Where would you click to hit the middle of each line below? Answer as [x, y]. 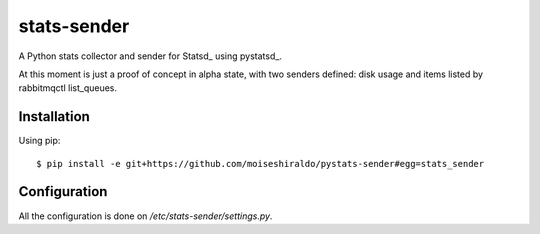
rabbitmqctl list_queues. [68, 88]
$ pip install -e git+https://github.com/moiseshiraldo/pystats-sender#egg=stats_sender [260, 163]
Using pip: [39, 141]
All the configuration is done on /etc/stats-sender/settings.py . [145, 216]
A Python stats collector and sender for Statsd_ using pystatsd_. [150, 56]
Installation [54, 116]
